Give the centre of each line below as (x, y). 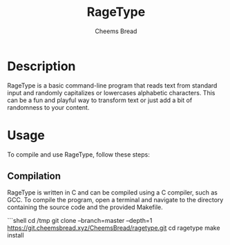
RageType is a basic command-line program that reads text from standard (112, 85)
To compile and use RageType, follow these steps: (78, 154)
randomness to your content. (48, 107)
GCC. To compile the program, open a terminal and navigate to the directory (115, 200)
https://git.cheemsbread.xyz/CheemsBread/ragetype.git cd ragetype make (114, 228)
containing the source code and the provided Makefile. (85, 207)
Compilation (34, 176)
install (16, 235)
